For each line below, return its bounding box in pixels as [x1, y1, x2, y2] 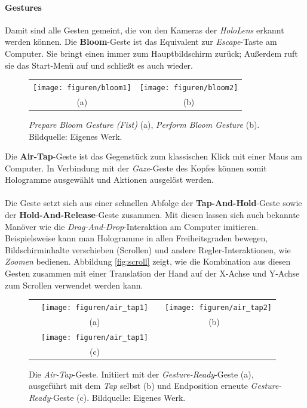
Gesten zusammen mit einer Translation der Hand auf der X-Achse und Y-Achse [5, 267, 300, 280]
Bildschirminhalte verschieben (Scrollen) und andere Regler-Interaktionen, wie [5, 243, 291, 256]
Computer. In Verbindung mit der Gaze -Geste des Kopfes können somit [5, 161, 267, 174]
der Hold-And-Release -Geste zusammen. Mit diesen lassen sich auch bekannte [5, 208, 300, 221]
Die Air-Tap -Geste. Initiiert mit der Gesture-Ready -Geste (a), [29, 367, 254, 380]
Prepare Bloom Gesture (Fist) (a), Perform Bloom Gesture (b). [29, 118, 260, 130]
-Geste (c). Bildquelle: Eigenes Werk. [50, 391, 186, 403]
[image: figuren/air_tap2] [164, 303, 272, 312]
